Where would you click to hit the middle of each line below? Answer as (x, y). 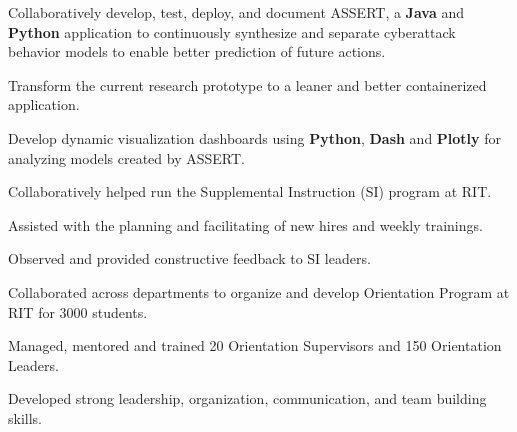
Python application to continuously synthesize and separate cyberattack (232, 31)
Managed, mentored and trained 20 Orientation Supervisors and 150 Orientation (255, 345)
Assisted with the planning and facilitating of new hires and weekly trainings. (245, 224)
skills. (25, 417)
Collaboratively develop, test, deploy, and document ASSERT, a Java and (236, 12)
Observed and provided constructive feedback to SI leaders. (189, 258)
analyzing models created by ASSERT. (126, 157)
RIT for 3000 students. (78, 311)
